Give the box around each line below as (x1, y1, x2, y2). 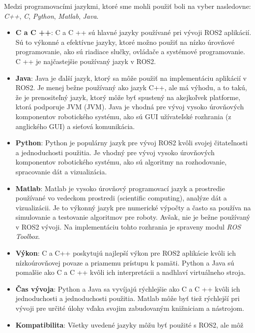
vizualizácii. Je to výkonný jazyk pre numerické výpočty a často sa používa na (15, 202, 251, 212)
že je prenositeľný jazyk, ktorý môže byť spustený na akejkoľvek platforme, (15, 92, 241, 102)
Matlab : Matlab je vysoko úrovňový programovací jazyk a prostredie (15, 183, 225, 193)
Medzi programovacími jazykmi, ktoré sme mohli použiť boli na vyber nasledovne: (4, 1, 251, 11)
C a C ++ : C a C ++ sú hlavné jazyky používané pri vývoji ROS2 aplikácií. (15, 27, 252, 37)
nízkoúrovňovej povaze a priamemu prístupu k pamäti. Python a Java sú (15, 257, 234, 267)
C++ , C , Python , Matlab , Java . (4, 10, 99, 21)
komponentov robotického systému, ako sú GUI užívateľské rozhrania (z (15, 111, 231, 121)
